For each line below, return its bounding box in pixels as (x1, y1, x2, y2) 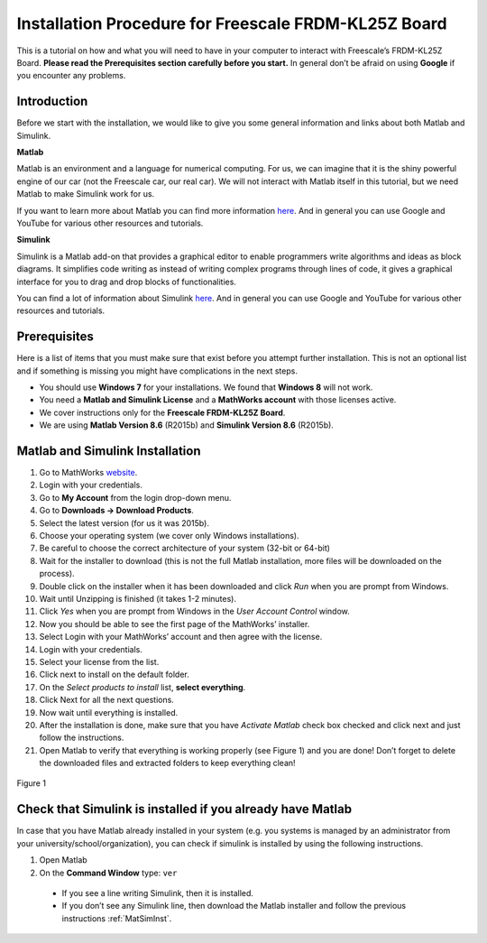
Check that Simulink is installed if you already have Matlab (16, 801, 352, 817)
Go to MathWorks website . (39, 467, 138, 478)
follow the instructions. (39, 732, 124, 744)
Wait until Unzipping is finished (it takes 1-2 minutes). (39, 593, 236, 604)
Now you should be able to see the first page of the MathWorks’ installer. (39, 618, 310, 629)
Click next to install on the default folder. (39, 669, 189, 680)
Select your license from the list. (39, 656, 160, 667)
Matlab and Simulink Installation (16, 443, 201, 458)
